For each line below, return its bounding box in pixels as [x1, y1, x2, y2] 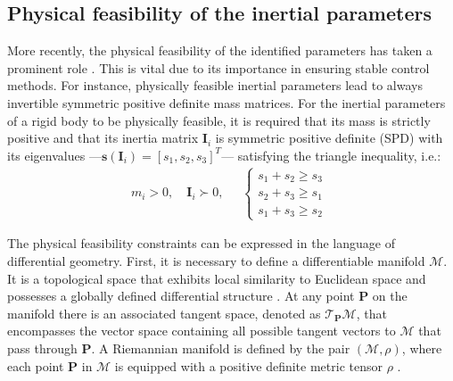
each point [7, 356, 64, 375]
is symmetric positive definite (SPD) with [215, 128, 443, 147]
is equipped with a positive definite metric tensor [114, 356, 383, 375]
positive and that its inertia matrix [7, 128, 199, 147]
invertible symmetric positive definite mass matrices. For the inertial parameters [7, 93, 446, 112]
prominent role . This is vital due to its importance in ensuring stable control [7, 58, 430, 77]
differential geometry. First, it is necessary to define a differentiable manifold [7, 251, 425, 269]
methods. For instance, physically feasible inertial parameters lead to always [7, 76, 423, 95]
